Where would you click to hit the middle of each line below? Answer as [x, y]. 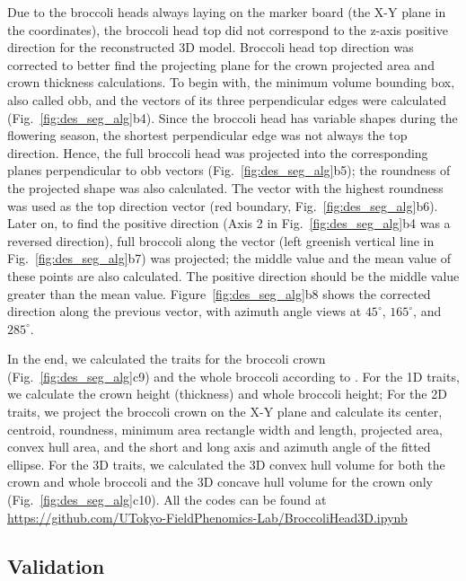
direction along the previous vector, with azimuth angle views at [185, 311]
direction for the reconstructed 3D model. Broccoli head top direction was [211, 47]
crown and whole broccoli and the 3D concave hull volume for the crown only [220, 482]
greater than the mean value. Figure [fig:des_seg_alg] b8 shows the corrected [219, 293]
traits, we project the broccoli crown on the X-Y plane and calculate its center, [225, 412]
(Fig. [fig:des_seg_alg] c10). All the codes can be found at [167, 500]
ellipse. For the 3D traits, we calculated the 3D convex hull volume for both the [226, 464]
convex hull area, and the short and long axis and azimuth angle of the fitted [219, 447]
